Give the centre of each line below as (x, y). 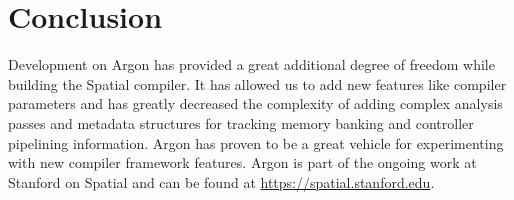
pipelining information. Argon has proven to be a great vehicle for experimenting (256, 142)
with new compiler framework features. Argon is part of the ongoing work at (242, 162)
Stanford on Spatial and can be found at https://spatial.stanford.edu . (221, 181)
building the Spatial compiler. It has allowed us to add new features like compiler (257, 83)
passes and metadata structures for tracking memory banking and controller (241, 122)
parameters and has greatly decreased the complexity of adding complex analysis (255, 103)
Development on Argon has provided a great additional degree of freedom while (251, 64)
